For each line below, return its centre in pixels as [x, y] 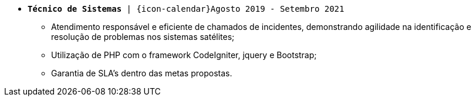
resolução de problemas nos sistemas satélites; [143, 37]
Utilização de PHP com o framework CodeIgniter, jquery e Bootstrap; [184, 55]
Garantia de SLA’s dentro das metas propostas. [142, 73]
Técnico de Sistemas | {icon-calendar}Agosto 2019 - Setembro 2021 [186, 9]
